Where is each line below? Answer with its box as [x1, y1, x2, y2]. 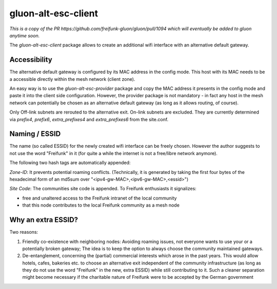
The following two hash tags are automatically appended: [9, 160, 131, 166]
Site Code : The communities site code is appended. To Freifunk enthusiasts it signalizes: [9, 186, 197, 192]
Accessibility [9, 55, 52, 64]
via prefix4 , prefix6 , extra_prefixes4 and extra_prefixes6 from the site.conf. [9, 116, 169, 122]
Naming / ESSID [9, 129, 61, 138]
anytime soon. [9, 32, 40, 38]
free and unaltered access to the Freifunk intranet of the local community [22, 195, 177, 201]
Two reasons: [9, 229, 38, 235]
